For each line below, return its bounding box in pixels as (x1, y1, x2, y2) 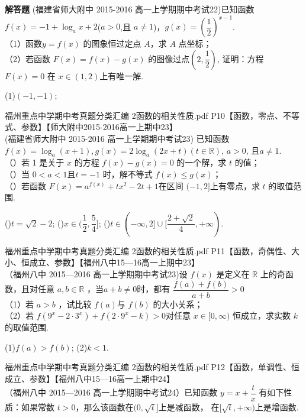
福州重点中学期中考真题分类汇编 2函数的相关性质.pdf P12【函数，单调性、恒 (5, 361, 299, 373)
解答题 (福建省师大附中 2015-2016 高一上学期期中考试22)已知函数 (5, 3, 255, 15)
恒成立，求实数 (233, 309, 291, 322)
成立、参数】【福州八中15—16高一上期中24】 (5, 372, 175, 385)
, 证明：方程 (217, 52, 264, 64)
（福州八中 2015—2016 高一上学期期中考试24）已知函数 (5, 386, 218, 398)
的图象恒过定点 (83, 37, 141, 50)
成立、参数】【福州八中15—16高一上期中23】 (29, 256, 199, 268)
